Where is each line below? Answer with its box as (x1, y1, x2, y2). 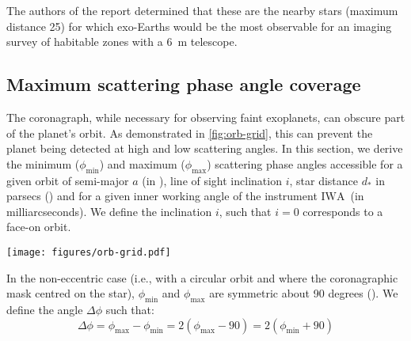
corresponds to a (303, 203, 383, 219)
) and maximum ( (99, 155, 185, 172)
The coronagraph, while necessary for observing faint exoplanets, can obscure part (6, 108, 405, 125)
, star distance (289, 172, 358, 188)
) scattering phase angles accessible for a (207, 155, 403, 172)
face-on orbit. (6, 218, 71, 235)
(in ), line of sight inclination (142, 172, 282, 188)
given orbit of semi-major (6, 172, 129, 188)
